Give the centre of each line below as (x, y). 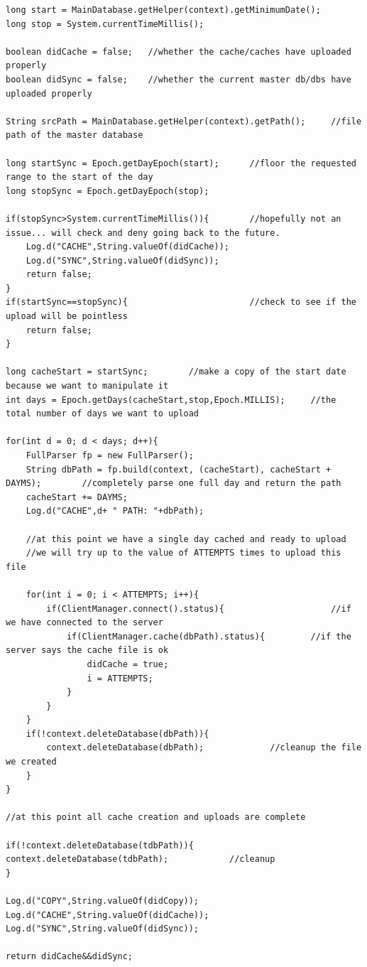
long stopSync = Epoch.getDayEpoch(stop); (108, 191)
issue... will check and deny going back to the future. (143, 233)
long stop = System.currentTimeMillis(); (105, 24)
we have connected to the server (84, 623)
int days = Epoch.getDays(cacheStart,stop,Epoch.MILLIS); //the (171, 400)
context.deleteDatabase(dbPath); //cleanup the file (204, 748)
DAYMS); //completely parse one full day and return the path (174, 483)
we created (31, 762)
